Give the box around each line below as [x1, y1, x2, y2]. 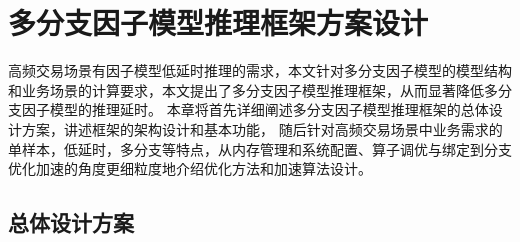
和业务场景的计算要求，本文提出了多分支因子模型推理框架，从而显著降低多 [8, 79, 498, 100]
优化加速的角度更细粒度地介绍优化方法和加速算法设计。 [8, 158, 372, 179]
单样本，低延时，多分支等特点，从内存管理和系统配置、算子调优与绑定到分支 [8, 138, 512, 159]
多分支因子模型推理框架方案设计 [8, 2, 429, 43]
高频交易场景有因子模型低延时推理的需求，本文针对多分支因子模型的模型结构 [8, 60, 512, 81]
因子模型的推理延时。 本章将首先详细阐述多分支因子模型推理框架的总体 [21, 99, 489, 120]
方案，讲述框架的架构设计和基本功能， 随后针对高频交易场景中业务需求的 [21, 118, 503, 139]
